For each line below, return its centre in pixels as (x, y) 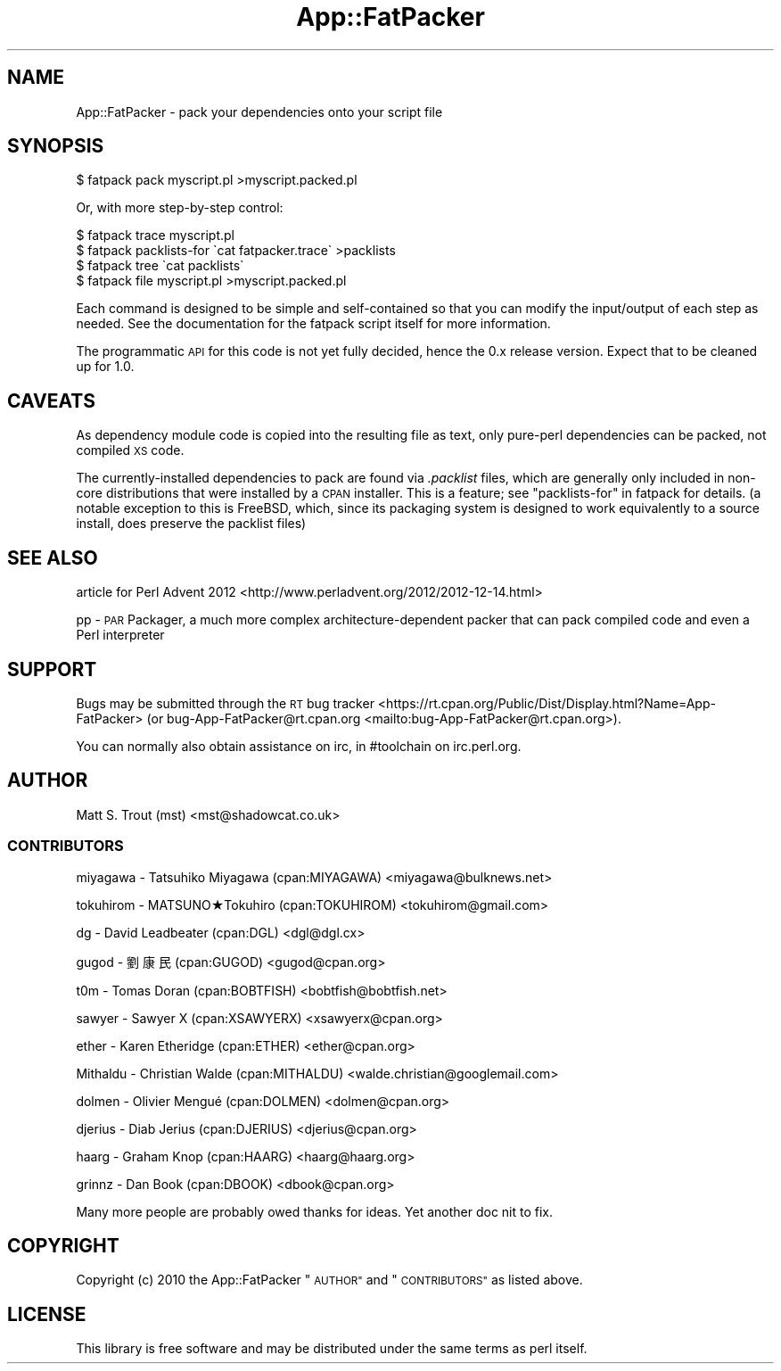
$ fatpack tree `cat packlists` (160, 266)
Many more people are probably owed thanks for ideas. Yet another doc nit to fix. (315, 1211)
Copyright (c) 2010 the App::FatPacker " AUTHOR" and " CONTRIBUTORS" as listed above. (329, 1280)
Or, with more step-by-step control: (180, 208)
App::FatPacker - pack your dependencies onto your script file (259, 111)
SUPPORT (52, 669)
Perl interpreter (120, 635)
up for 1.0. (105, 367)
